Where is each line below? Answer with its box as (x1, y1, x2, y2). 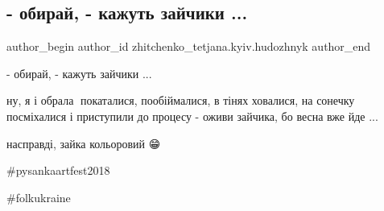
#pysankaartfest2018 (6, 162, 110, 179)
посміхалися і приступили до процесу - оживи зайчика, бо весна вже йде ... (6, 107, 378, 124)
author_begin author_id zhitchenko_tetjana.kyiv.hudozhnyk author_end (6, 38, 371, 55)
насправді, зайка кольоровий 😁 (6, 134, 161, 151)
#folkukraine (6, 188, 71, 205)
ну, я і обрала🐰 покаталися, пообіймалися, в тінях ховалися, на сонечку (6, 92, 355, 109)
